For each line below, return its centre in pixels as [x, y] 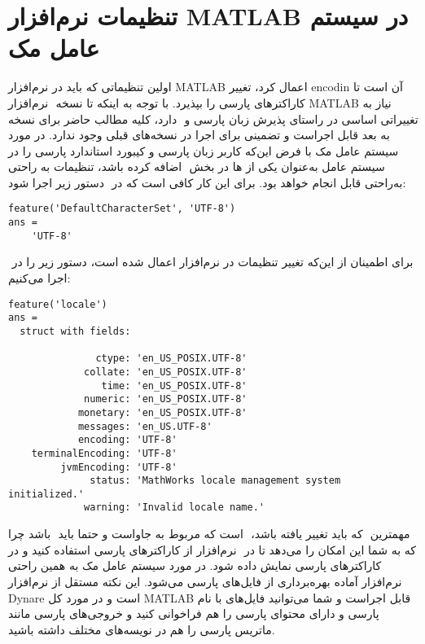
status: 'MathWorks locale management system [215, 481]
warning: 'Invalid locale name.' [174, 508]
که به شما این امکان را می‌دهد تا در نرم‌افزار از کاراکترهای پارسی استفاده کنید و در [212, 549]
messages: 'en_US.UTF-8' [145, 426]
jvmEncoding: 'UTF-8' [119, 467]
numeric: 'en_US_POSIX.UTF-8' [166, 399]
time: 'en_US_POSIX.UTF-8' [174, 386]
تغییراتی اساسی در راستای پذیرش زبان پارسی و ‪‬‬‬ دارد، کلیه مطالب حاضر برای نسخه [213, 118]
